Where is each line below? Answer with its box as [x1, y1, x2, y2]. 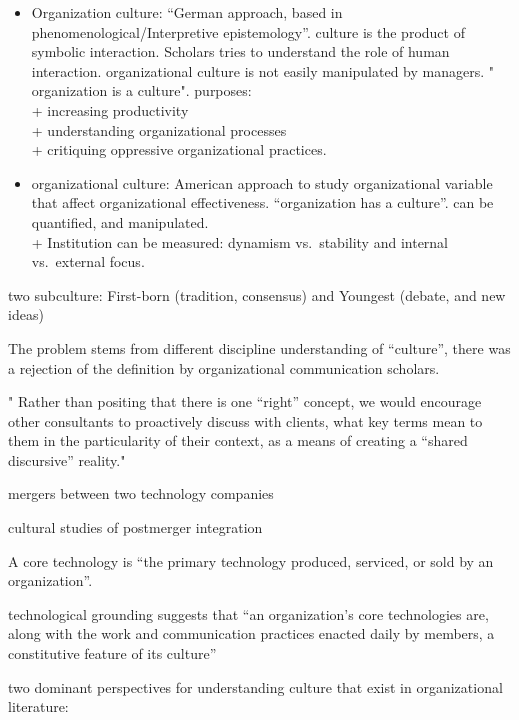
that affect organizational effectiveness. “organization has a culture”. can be [31, 192, 494, 213]
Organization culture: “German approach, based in [31, 2, 343, 22]
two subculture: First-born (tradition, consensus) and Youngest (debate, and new [8, 284, 506, 305]
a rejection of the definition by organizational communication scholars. [8, 357, 440, 378]
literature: [8, 696, 69, 717]
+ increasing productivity [31, 99, 189, 120]
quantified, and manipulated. [31, 211, 209, 232]
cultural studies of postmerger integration [8, 517, 263, 538]
